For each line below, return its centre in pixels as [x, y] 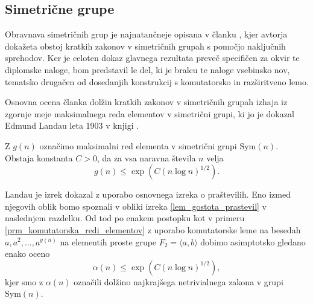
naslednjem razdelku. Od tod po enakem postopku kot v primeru [125, 218]
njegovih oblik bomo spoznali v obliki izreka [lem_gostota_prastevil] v [136, 206]
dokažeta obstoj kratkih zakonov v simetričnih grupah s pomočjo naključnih [145, 46]
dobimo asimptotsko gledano [253, 241]
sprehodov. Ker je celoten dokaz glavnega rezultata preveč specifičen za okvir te [152, 58]
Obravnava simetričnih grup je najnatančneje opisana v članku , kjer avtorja [146, 34]
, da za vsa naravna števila [146, 157]
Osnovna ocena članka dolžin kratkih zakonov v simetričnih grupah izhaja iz [146, 102]
